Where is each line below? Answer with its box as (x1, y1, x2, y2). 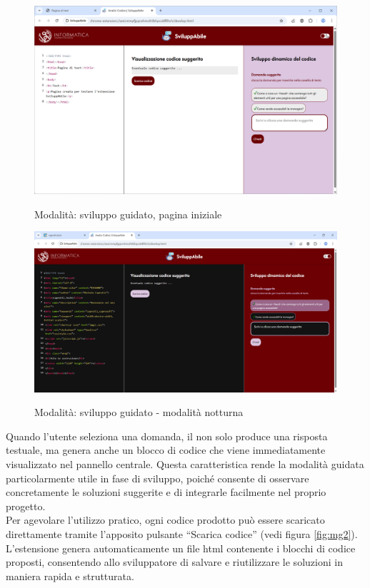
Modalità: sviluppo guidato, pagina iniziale (34, 206, 222, 221)
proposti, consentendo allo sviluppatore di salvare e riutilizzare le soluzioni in (6, 554, 343, 569)
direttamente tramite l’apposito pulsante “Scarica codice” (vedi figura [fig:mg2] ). (6, 526, 358, 541)
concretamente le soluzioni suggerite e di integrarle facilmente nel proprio (6, 485, 326, 500)
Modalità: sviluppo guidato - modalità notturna (34, 405, 244, 420)
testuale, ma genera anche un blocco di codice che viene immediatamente (6, 442, 326, 457)
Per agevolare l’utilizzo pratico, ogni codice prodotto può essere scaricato (6, 512, 325, 527)
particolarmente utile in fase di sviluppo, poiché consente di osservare (6, 470, 309, 485)
